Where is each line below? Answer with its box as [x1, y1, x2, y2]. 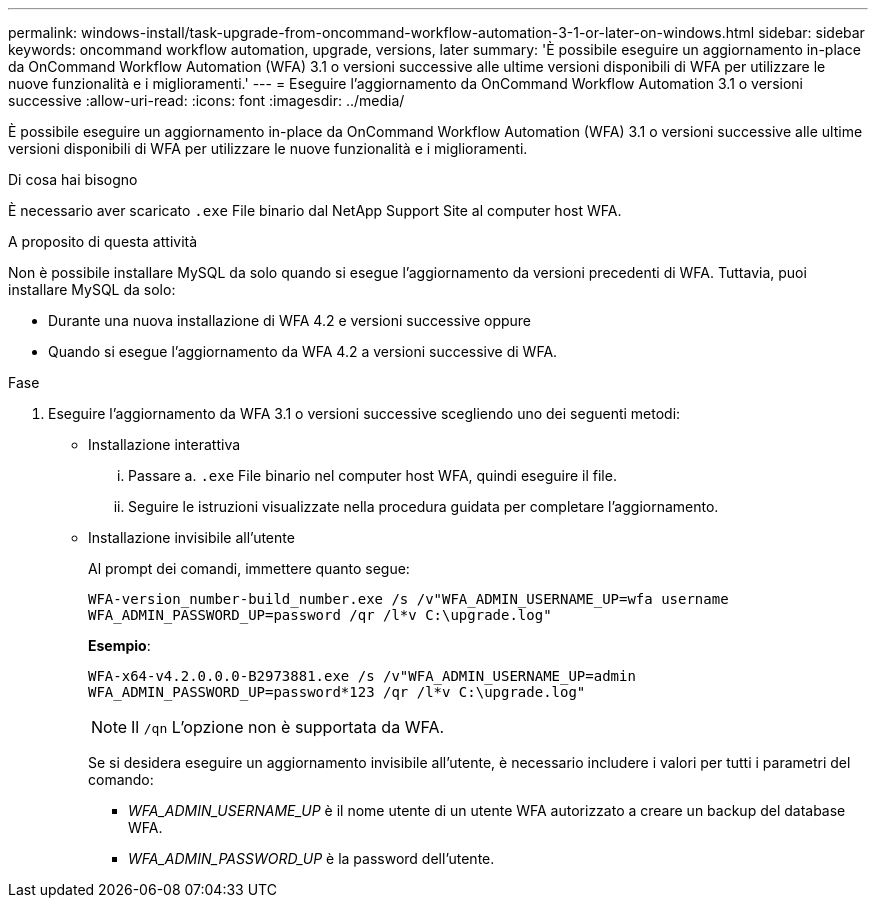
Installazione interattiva [88, 436, 241, 453]
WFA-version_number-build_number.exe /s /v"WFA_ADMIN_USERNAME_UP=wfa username [88, 591, 729, 607]
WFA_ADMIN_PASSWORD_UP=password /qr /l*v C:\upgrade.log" [88, 607, 552, 623]
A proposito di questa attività [8, 233, 198, 250]
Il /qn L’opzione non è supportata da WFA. [131, 717, 445, 737]
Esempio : [88, 637, 151, 654]
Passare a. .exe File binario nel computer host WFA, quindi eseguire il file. [128, 467, 617, 484]
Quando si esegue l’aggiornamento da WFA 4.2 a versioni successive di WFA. [48, 343, 558, 360]
